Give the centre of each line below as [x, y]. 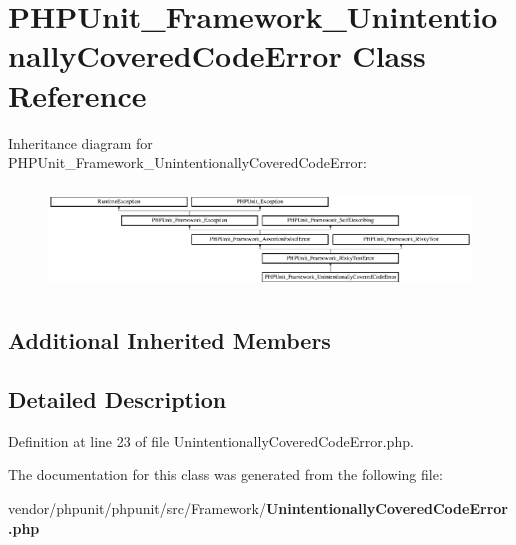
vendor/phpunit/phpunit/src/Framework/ [137, 508]
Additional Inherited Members [169, 340]
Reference [77, 94]
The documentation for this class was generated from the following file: [225, 474]
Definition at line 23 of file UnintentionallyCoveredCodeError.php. [211, 440]
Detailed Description [117, 399]
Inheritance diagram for [80, 142]
